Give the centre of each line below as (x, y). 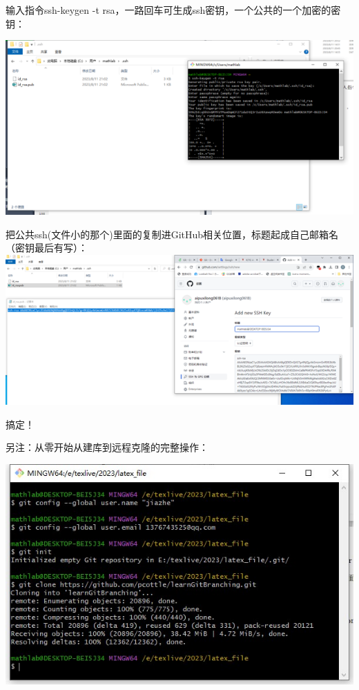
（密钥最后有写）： (47, 248)
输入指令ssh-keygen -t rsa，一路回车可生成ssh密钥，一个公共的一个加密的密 (173, 10)
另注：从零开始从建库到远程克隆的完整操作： (107, 447)
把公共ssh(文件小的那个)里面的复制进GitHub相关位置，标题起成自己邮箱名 (172, 234)
